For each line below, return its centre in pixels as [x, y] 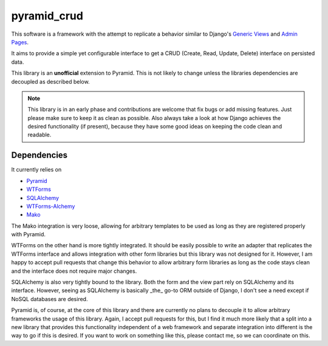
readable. [39, 135]
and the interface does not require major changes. [74, 271]
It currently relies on [36, 170]
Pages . [20, 42]
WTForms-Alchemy [51, 206]
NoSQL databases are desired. [50, 299]
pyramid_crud [47, 16]
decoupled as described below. [51, 81]
